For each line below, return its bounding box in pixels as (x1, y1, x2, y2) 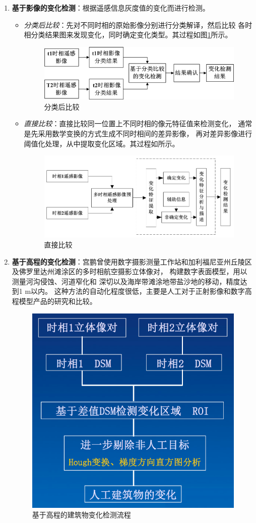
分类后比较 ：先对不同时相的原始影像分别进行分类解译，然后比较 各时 (24, 19, 252, 30)
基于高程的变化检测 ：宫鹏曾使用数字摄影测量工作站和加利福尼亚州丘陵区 (12, 256, 252, 267)
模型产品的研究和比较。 (19, 295, 97, 306)
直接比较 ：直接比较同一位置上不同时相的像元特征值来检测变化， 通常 (24, 118, 252, 129)
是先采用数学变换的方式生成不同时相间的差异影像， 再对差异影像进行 (24, 128, 252, 139)
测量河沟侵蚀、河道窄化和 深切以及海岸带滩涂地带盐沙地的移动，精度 (12, 276, 240, 286)
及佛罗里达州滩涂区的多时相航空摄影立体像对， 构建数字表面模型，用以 (12, 266, 247, 277)
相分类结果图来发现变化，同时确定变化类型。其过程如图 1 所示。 (24, 29, 232, 40)
